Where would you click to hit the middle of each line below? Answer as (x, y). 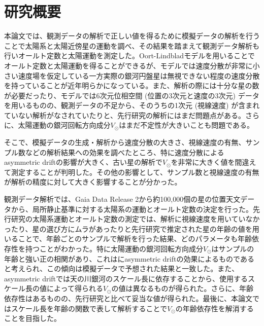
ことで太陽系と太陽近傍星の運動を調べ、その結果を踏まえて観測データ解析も (132, 45)
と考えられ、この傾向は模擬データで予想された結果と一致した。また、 (122, 268)
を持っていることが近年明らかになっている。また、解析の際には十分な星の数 (132, 85)
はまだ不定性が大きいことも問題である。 (187, 125)
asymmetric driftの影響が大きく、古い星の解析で (84, 162)
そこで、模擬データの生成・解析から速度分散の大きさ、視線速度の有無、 (125, 142)
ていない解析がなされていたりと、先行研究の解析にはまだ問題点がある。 (125, 115)
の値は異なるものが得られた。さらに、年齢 (183, 288)
